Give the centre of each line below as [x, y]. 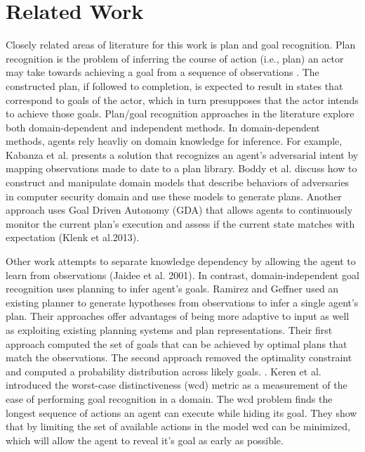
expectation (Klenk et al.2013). [73, 237]
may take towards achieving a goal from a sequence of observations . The [162, 72]
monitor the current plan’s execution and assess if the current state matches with [180, 223]
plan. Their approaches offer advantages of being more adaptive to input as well [178, 316]
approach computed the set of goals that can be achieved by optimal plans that [177, 343]
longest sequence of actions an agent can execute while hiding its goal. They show [181, 412]
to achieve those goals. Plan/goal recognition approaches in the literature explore [180, 114]
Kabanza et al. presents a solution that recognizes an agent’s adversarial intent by [182, 154]
